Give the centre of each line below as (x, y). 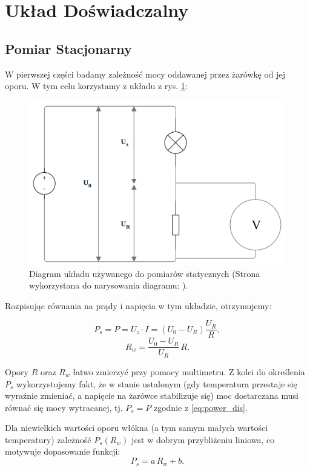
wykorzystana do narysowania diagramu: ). (109, 285)
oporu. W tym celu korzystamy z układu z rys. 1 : (96, 86)
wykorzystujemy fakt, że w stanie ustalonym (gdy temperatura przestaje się (157, 383)
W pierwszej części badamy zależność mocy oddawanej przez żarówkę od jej (145, 74)
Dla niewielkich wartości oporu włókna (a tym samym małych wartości (137, 428)
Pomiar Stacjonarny (68, 48)
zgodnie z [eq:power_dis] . (200, 407)
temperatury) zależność (48, 439)
